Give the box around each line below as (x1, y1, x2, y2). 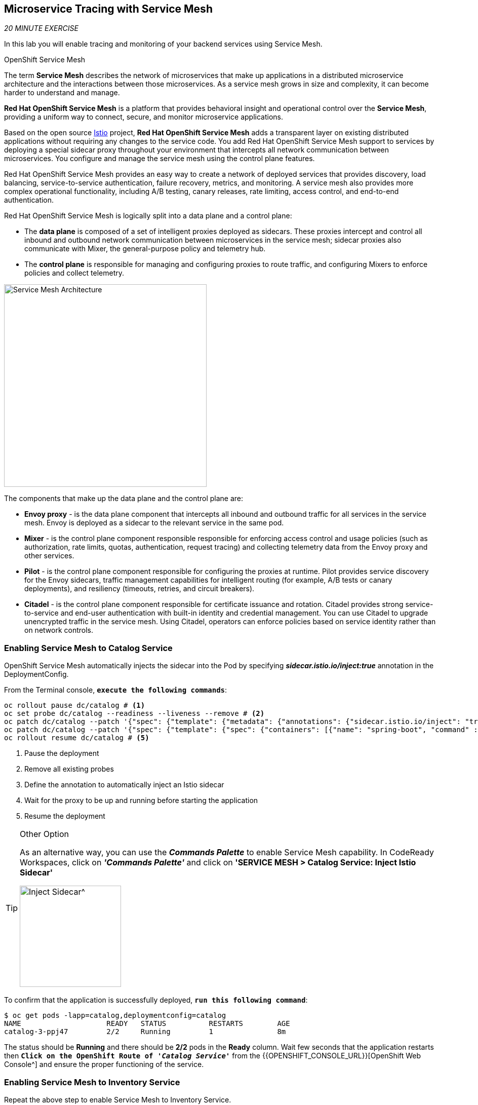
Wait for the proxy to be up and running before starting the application (24, 796, 258, 805)
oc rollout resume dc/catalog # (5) (4, 734, 149, 742)
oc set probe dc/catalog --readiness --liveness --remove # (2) (4, 709, 265, 718)
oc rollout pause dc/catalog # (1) (4, 701, 145, 710)
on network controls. (24, 626, 94, 635)
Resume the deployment (24, 812, 105, 821)
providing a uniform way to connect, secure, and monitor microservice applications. (4, 112, 284, 122)
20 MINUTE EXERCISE (4, 24, 78, 33)
